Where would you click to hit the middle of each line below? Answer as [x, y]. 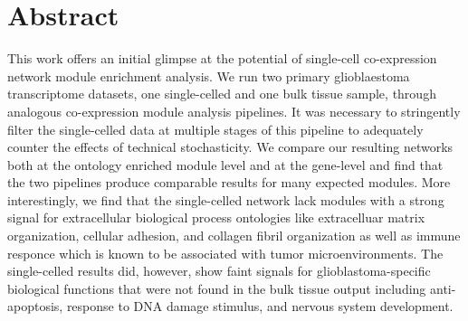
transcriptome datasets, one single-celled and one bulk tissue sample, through [222, 94]
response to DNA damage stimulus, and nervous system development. [260, 306]
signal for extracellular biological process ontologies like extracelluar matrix [216, 217]
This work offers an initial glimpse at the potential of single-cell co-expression [222, 58]
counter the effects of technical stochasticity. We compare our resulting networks [230, 147]
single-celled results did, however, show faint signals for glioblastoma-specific [219, 271]
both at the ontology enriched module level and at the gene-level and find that [225, 164]
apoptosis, [35, 306]
